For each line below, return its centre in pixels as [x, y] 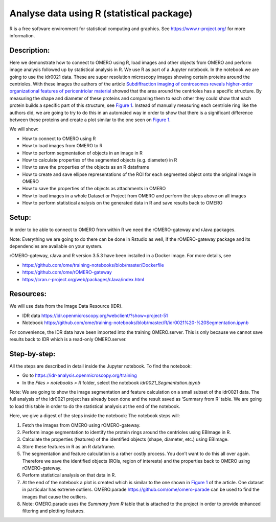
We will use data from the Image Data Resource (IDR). [66, 306]
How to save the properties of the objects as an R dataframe [86, 167]
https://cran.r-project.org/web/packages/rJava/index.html [83, 279]
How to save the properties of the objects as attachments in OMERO [94, 189]
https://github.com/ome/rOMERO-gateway [67, 272]
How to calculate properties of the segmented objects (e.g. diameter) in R [100, 160]
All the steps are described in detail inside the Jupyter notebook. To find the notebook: [100, 366]
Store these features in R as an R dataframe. [69, 446]
